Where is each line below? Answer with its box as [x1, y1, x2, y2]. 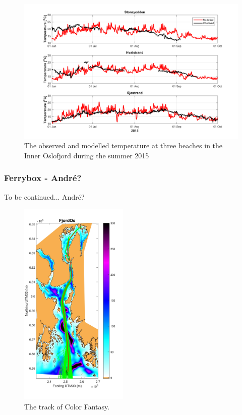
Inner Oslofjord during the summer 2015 [24, 150, 149, 160]
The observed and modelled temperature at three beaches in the [24, 140, 223, 151]
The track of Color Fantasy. [24, 401, 110, 411]
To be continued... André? [4, 191, 85, 202]
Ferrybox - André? [4, 171, 82, 184]
